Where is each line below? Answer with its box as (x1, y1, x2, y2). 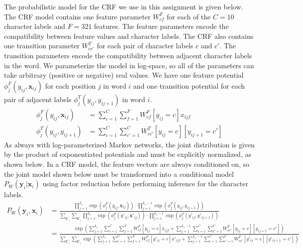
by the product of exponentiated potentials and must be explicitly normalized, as (4, 149, 251, 159)
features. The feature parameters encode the (94, 21, 229, 31)
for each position (45, 80, 96, 91)
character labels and (4, 21, 66, 31)
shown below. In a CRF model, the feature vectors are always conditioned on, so (4, 159, 250, 169)
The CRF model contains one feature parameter (4, 11, 151, 21)
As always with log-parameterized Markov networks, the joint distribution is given (4, 139, 255, 149)
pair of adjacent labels (4, 94, 72, 104)
